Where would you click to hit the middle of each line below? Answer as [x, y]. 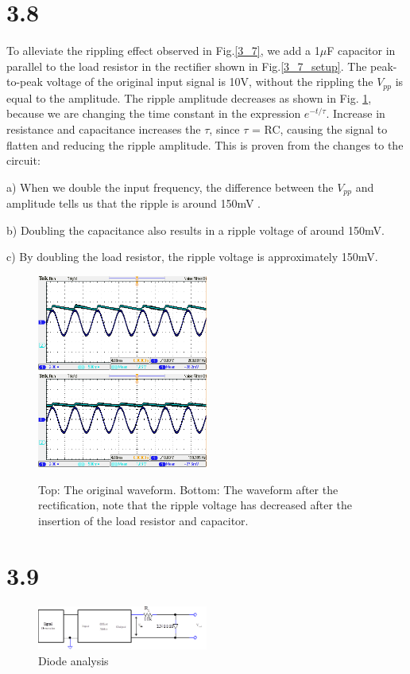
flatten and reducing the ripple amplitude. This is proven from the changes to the [205, 144]
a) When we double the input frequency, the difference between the [170, 187]
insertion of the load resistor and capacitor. [143, 521]
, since [224, 129]
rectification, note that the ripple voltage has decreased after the [195, 505]
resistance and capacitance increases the [104, 129]
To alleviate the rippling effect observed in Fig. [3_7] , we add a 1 [163, 51]
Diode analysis [73, 660]
